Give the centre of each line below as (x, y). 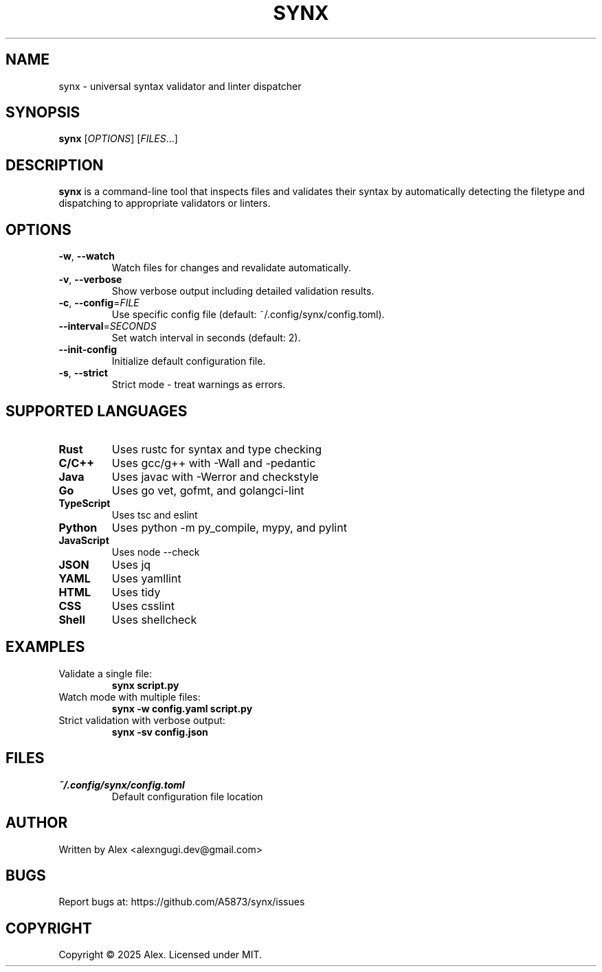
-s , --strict (83, 373)
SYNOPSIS (43, 113)
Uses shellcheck (154, 619)
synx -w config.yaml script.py (182, 708)
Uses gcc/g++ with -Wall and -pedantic (214, 463)
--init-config (88, 350)
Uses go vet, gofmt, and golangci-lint (208, 490)
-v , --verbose (90, 280)
